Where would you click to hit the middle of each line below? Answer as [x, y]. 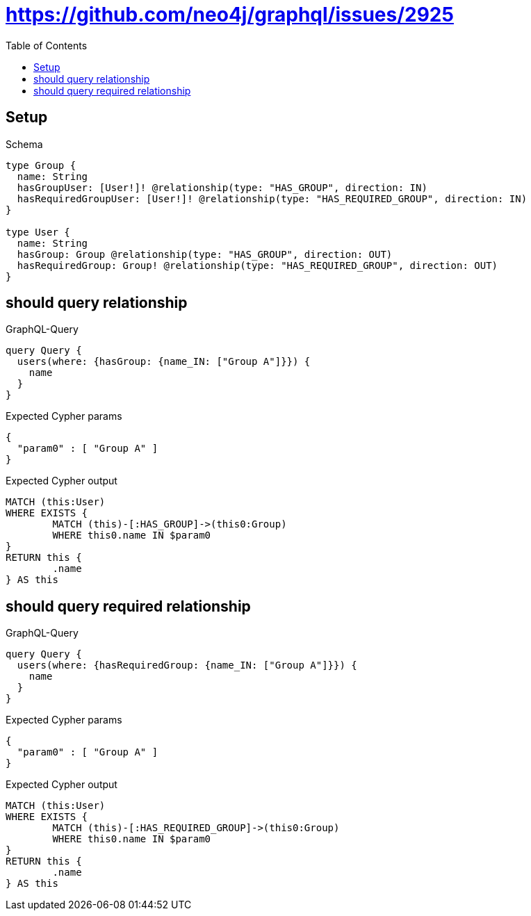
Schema [24, 144]
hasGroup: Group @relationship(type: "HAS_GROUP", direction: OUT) [205, 254]
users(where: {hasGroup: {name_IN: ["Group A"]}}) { [164, 362]
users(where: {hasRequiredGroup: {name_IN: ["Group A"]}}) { [187, 665]
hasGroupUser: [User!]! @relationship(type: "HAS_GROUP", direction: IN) [222, 187]
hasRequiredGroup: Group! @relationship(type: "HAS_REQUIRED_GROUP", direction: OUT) [258, 265]
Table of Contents [47, 45]
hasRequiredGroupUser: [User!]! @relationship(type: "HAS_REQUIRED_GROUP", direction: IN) [272, 198]
